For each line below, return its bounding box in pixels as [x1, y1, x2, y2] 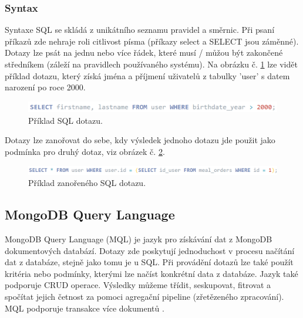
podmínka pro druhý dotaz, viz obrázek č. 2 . [5, 146, 165, 158]
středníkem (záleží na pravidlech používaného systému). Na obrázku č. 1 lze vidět [5, 58, 298, 70]
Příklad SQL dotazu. [28, 114, 103, 126]
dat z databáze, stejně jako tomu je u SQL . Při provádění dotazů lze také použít [5, 256, 294, 268]
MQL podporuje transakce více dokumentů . [5, 302, 164, 314]
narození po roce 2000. [5, 81, 86, 93]
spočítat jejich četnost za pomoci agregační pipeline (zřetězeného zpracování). [5, 290, 284, 302]
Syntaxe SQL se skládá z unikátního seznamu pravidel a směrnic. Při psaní [5, 23, 275, 36]
